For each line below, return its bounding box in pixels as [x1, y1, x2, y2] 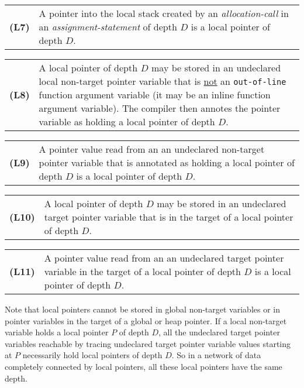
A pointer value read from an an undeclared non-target [39, 142, 265, 156]
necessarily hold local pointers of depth [22, 349, 163, 361]
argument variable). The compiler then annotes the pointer [39, 101, 281, 115]
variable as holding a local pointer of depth [39, 115, 215, 128]
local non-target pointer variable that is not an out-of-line [39, 74, 286, 88]
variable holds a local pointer [5, 326, 109, 338]
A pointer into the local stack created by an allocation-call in [39, 6, 289, 20]
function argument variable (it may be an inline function [39, 88, 271, 101]
